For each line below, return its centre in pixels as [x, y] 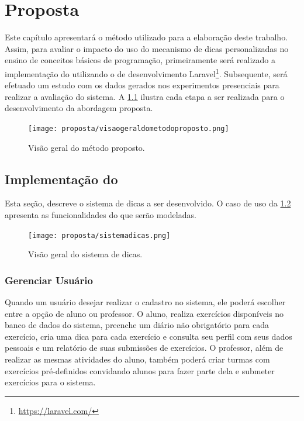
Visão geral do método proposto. [87, 147]
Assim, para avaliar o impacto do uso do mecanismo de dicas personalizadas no [147, 48]
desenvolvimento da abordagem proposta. [79, 108]
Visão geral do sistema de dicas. [85, 254]
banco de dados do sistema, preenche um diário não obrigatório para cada [137, 325]
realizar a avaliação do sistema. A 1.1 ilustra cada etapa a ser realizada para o [145, 96]
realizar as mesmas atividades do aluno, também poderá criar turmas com [137, 359]
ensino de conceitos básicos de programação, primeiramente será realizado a [140, 60]
